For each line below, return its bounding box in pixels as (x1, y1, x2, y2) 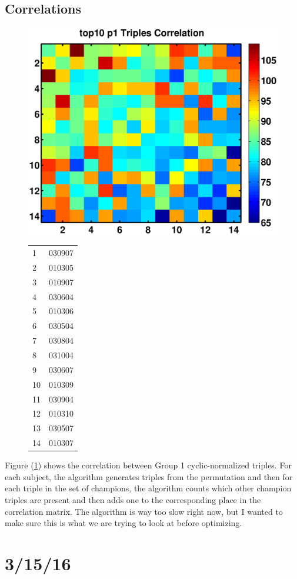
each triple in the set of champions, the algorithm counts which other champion (5, 482, 292, 494)
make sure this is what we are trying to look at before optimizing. (5, 517, 242, 529)
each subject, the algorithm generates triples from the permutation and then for (5, 470, 293, 482)
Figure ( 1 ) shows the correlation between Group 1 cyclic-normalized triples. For (5, 459, 292, 471)
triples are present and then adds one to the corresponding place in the (5, 493, 261, 505)
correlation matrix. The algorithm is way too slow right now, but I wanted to (5, 505, 283, 517)
